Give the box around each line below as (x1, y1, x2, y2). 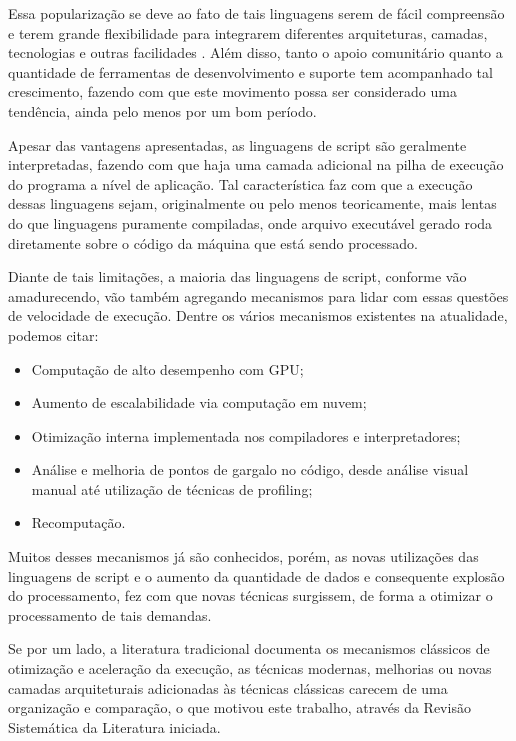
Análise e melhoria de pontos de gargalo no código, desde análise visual (31, 459, 469, 480)
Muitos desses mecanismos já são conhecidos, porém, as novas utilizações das (8, 546, 479, 567)
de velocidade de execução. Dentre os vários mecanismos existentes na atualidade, (8, 305, 508, 326)
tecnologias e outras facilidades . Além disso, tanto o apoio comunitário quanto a (8, 42, 503, 63)
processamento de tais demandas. (8, 604, 212, 625)
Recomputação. (31, 512, 126, 533)
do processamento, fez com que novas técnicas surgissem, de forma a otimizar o (8, 585, 493, 606)
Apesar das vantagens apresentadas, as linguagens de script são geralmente (8, 134, 467, 155)
